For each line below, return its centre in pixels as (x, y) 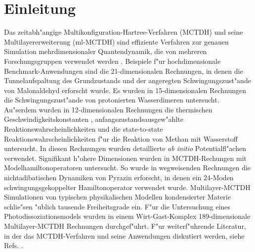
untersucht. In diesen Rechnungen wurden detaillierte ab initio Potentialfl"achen (125, 148)
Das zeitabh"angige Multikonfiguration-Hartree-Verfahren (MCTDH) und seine (124, 32)
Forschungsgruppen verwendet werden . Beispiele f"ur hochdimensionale (112, 61)
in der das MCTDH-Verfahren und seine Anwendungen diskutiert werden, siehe (124, 235)
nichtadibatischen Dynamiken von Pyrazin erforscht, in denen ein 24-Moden (119, 177)
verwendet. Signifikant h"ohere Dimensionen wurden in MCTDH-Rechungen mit (125, 158)
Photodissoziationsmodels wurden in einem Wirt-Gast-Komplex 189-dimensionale (127, 216)
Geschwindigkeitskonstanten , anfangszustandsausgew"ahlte (94, 119)
